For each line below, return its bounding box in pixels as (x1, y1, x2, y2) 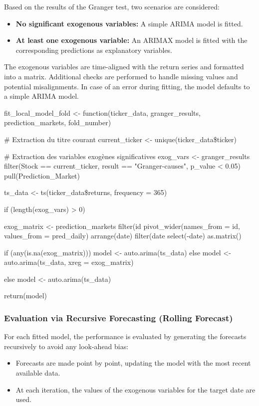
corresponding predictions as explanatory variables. (15, 44, 173, 55)
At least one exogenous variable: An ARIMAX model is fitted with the (15, 35, 248, 45)
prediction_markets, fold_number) (4, 117, 111, 128)
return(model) (4, 290, 47, 301)
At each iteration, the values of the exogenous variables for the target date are (15, 384, 256, 395)
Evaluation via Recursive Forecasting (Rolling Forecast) (4, 311, 233, 324)
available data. (15, 368, 60, 378)
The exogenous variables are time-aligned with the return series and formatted (4, 61, 244, 72)
